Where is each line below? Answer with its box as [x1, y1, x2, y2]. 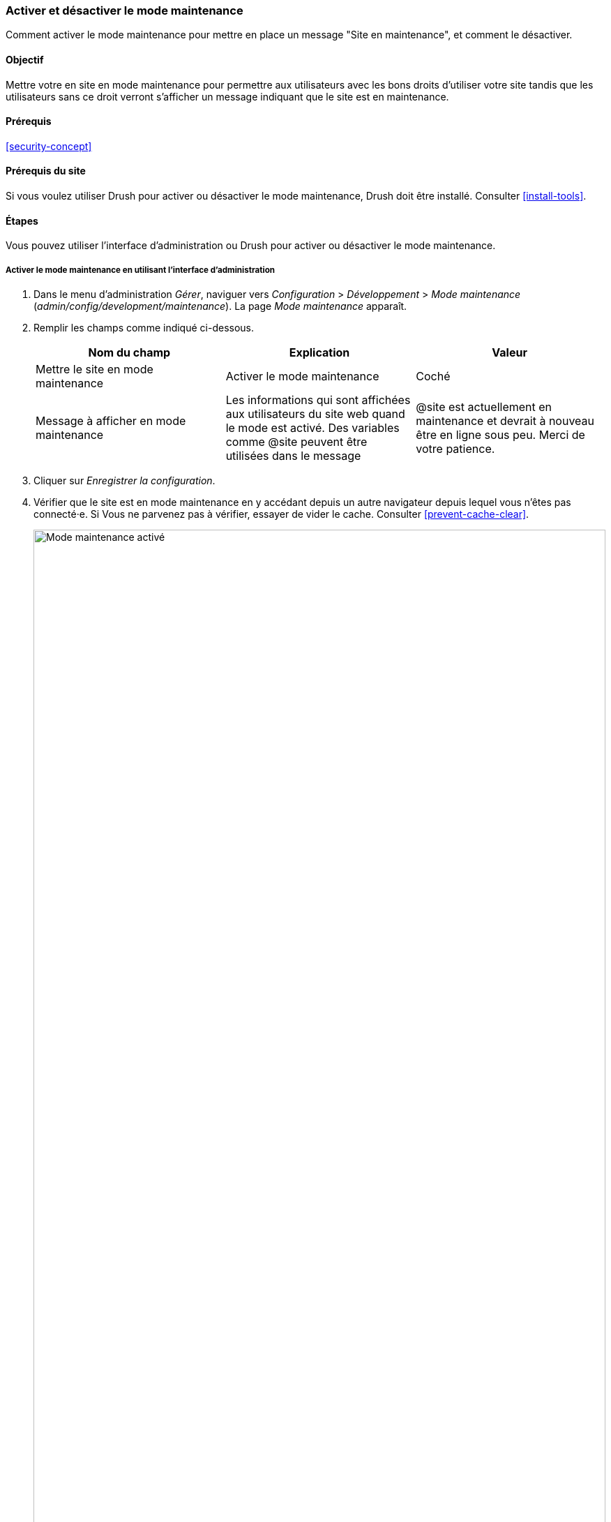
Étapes [6, 214, 38, 227]
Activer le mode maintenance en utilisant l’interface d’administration [6, 264, 276, 275]
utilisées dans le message [225, 449, 361, 463]
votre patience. [416, 442, 495, 456]
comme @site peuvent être [225, 435, 368, 449]
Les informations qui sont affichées [225, 393, 411, 408]
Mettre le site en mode [36, 362, 153, 377]
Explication [289, 345, 350, 360]
